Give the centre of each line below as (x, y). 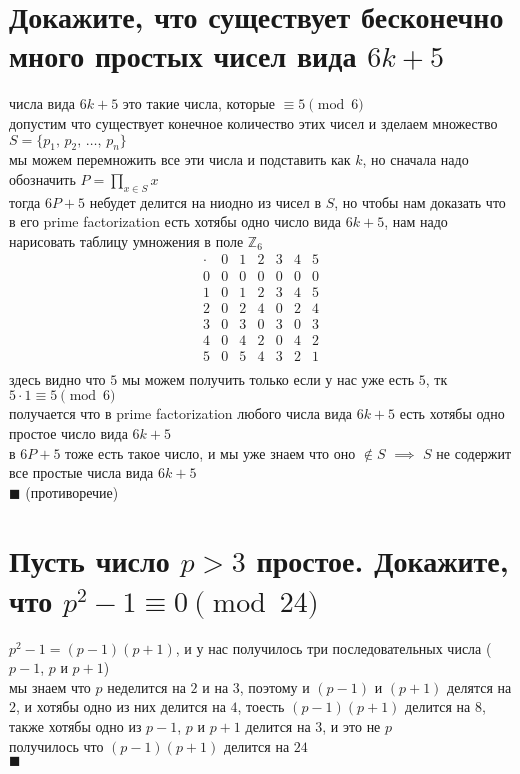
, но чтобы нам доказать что (420, 201)
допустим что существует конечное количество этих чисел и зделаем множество (253, 122)
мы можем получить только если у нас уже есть (268, 378)
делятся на (479, 686)
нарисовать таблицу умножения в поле (126, 240)
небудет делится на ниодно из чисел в (205, 201)
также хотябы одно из (75, 725)
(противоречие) (72, 491)
